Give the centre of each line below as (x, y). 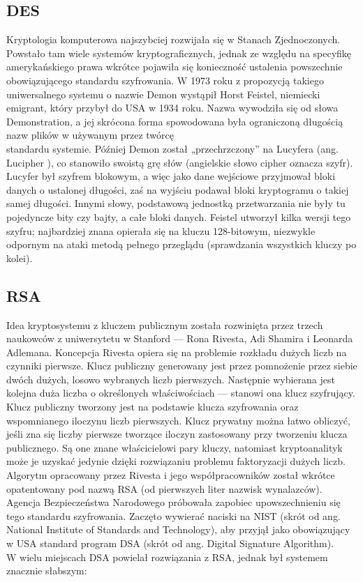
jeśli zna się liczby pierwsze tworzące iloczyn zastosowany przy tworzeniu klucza (177, 434)
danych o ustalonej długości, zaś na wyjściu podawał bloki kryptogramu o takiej (178, 189)
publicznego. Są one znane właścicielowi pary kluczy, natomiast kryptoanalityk (175, 447)
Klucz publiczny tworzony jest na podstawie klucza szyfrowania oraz (153, 407)
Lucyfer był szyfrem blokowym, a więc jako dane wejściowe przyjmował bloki (171, 176)
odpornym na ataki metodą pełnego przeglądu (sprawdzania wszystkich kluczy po (181, 244)
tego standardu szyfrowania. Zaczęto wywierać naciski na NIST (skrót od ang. (173, 515)
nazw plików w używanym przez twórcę (90, 135)
